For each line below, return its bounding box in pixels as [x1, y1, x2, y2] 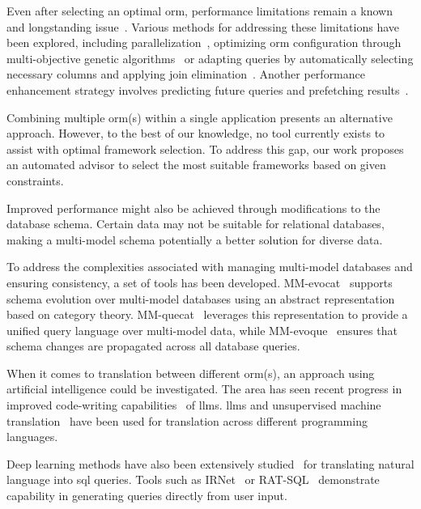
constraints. [6, 172, 64, 189]
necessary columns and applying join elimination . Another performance [6, 66, 365, 83]
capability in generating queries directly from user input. [6, 487, 287, 504]
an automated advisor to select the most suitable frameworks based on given [6, 156, 386, 173]
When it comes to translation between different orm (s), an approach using [6, 364, 375, 381]
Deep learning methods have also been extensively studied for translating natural [6, 455, 415, 472]
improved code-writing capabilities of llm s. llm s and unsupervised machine [6, 397, 381, 414]
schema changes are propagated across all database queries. [6, 337, 300, 354]
